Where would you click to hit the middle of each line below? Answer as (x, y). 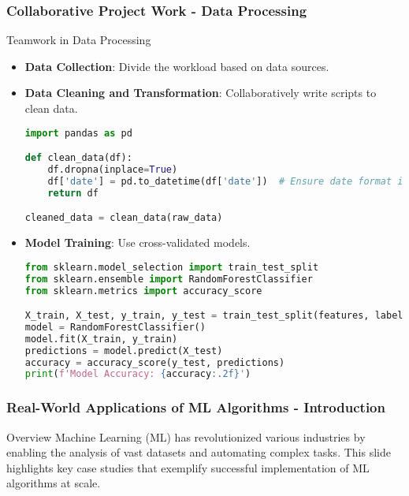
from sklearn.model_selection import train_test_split (172, 267)
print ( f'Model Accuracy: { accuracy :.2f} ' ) (138, 374)
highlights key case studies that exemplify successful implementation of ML (188, 467)
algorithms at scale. (54, 483)
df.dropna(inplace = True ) (113, 170)
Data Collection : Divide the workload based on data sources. (177, 66)
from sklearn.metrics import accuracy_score (143, 291)
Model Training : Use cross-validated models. (138, 242)
